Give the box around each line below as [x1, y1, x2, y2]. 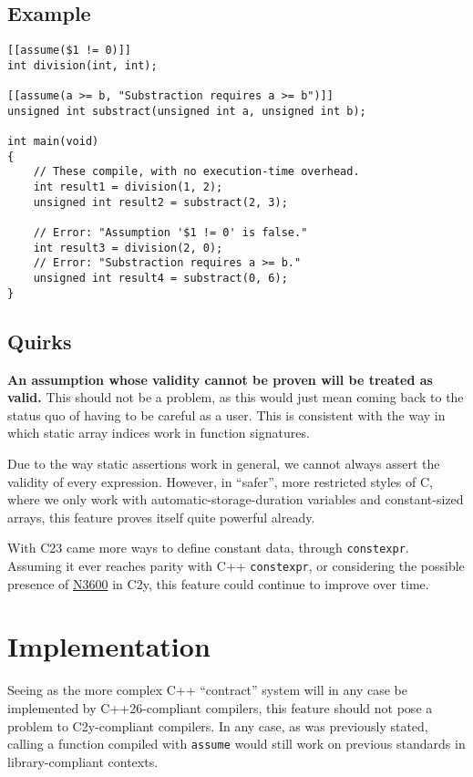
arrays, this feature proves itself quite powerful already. [7, 507, 315, 526]
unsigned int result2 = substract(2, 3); [33, 195, 288, 209]
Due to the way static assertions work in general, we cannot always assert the [7, 453, 440, 472]
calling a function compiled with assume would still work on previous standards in [7, 734, 466, 753]
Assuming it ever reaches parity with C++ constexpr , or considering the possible [7, 555, 465, 575]
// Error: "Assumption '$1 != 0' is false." [33, 226, 308, 240]
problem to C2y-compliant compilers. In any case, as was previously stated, [7, 716, 428, 735]
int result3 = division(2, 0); [33, 241, 223, 254]
